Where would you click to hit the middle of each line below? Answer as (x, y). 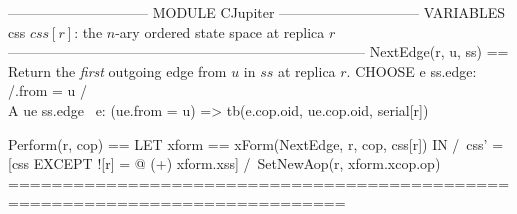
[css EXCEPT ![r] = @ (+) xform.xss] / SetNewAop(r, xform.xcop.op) (224, 163)
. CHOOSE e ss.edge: (411, 70)
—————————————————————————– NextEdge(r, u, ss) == (258, 51)
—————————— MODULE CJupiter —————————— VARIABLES (257, 12)
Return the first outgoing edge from (117, 70)
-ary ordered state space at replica (220, 31)
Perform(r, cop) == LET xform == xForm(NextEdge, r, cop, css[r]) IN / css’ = (256, 143)
